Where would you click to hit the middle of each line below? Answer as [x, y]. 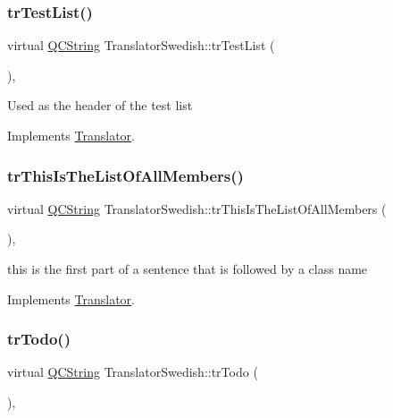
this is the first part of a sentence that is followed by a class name [188, 269]
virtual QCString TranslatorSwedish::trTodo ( [133, 372]
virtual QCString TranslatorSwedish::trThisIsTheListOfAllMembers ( [197, 208]
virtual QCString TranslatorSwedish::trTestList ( [141, 45]
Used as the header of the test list [100, 105]
